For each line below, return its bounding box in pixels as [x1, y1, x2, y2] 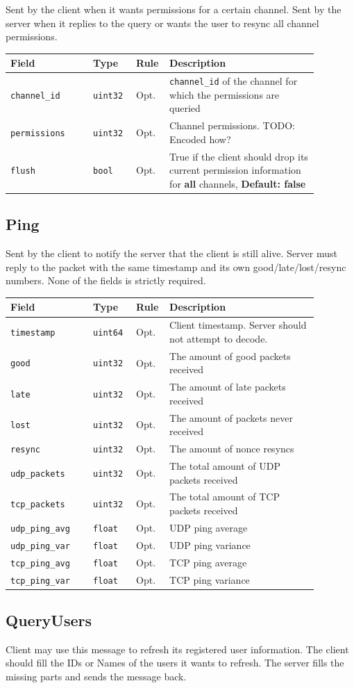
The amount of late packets [169, 379, 286, 394]
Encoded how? [169, 131, 231, 146]
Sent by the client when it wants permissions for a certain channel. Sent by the [6, 2, 342, 16]
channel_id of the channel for [169, 74, 298, 88]
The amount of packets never [169, 410, 293, 425]
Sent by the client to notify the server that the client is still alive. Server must [6, 246, 337, 261]
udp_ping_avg [10, 523, 70, 534]
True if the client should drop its [169, 149, 308, 163]
